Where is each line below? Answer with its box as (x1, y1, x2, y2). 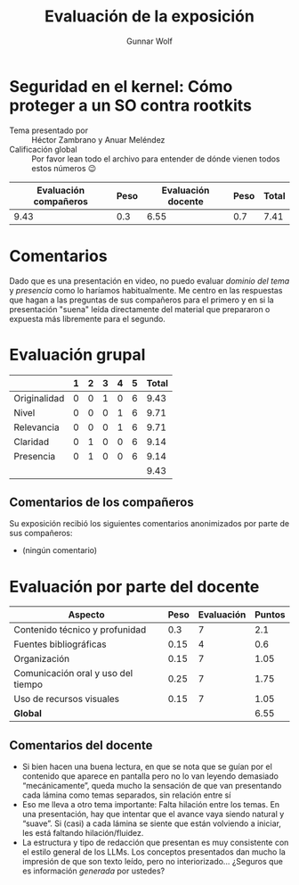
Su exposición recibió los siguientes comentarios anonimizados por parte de (9, 518, 290, 529)
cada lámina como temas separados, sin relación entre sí (21, 790, 231, 800)
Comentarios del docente (9, 738, 153, 753)
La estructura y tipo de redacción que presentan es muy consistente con (21, 837, 289, 848)
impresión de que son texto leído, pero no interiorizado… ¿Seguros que (21, 856, 283, 867)
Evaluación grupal (9, 344, 146, 365)
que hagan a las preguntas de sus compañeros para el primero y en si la (9, 294, 274, 305)
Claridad (13, 435, 50, 448)
